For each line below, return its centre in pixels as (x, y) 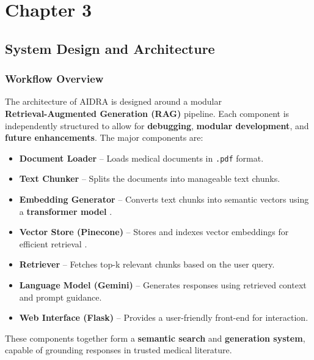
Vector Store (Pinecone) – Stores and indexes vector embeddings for (154, 232)
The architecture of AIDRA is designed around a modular (113, 101)
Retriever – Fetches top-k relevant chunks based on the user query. (147, 264)
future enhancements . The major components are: (104, 137)
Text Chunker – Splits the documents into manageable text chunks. (150, 178)
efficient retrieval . (53, 243)
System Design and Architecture (110, 48)
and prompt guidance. (60, 297)
